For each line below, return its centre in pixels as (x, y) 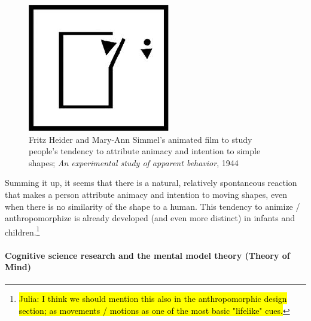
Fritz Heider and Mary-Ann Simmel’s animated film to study (141, 139)
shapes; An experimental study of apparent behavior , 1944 (134, 162)
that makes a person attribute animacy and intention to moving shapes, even (146, 194)
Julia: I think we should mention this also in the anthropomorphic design (153, 299)
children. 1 (22, 231)
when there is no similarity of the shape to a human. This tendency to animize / (153, 206)
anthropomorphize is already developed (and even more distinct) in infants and (150, 218)
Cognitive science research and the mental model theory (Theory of (147, 255)
